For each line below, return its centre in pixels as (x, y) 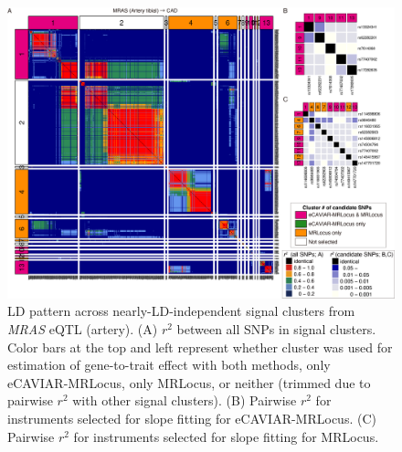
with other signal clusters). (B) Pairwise (185, 400)
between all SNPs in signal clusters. (276, 329)
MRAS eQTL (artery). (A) (83, 329)
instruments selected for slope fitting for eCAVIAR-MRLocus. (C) (192, 418)
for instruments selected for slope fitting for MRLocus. (226, 436)
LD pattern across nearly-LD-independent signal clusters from (181, 311)
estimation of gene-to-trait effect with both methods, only (169, 365)
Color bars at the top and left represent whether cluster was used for (200, 347)
